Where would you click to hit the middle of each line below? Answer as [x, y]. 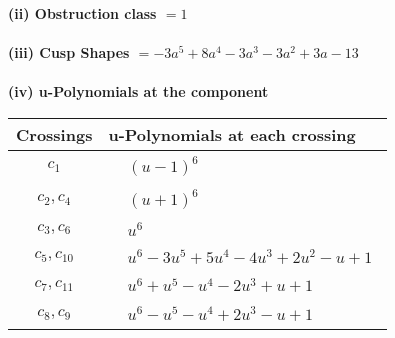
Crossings [54, 134]
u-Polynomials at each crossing [232, 134]
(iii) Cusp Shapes [69, 52]
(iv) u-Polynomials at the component [138, 91]
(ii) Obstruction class [82, 13]
